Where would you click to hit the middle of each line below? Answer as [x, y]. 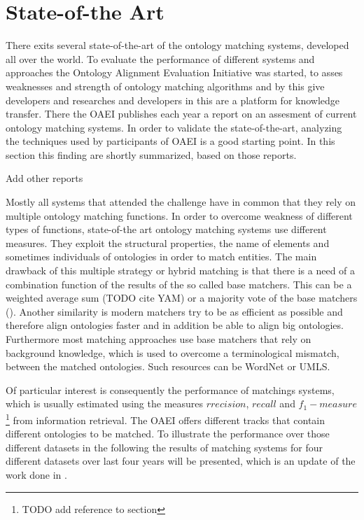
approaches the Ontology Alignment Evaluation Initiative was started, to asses [174, 72]
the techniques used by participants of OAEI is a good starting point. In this [170, 141]
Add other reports [44, 178]
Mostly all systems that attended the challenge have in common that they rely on [181, 202]
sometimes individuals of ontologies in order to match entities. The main [161, 257]
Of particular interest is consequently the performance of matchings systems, [170, 389]
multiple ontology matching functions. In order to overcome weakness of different [179, 215]
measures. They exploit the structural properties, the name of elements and [168, 243]
